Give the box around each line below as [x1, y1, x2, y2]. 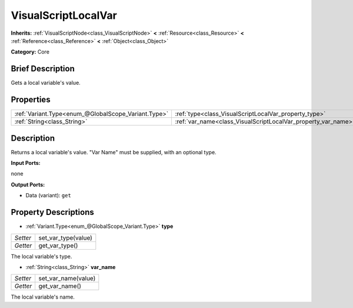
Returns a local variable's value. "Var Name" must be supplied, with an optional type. [11, 148, 217, 155]
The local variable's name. [11, 293, 75, 300]
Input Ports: [11, 160, 41, 167]
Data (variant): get [25, 192, 72, 199]
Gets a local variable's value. [11, 80, 81, 87]
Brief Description [11, 64, 75, 74]
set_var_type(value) [38, 233, 92, 241]
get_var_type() [38, 241, 78, 250]
